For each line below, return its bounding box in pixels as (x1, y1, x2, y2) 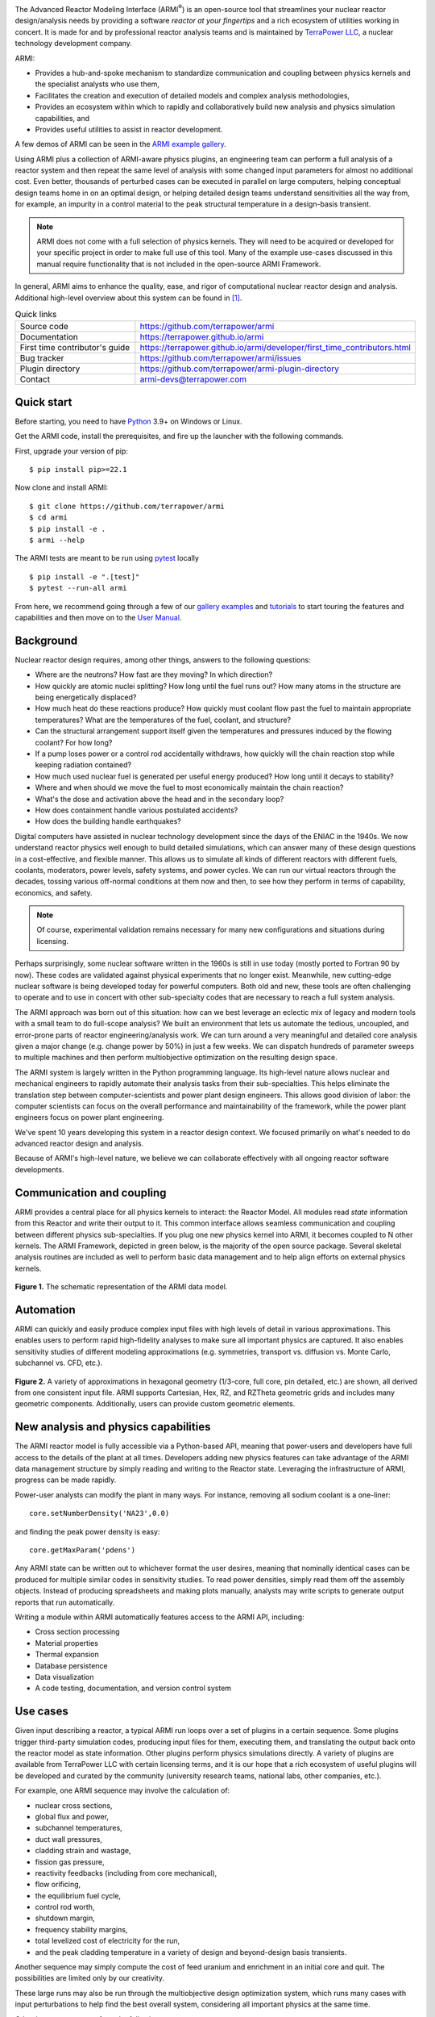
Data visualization (35, 1672, 94, 1681)
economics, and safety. (14, 887, 93, 897)
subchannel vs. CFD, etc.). (14, 1358, 103, 1368)
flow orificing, (35, 1880, 81, 1890)
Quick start (14, 395, 72, 409)
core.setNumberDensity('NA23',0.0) (29, 1509, 170, 1518)
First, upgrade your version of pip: (14, 446, 129, 456)
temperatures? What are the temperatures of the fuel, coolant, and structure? (35, 715, 292, 725)
